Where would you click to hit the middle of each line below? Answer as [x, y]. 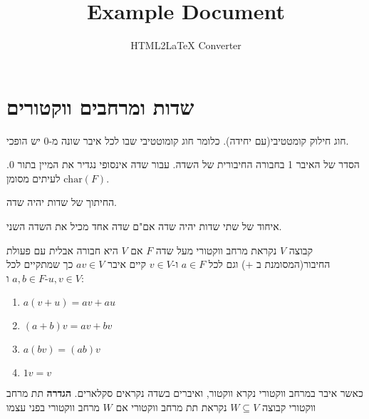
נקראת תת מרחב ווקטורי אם [171, 407]
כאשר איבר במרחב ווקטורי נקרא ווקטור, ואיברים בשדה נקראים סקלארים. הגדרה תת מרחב [185, 393]
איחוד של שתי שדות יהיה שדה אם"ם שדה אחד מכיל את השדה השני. [144, 226]
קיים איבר [127, 264]
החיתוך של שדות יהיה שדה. [62, 202]
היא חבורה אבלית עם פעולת [62, 250]
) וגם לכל [227, 264]
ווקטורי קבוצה [289, 407]
